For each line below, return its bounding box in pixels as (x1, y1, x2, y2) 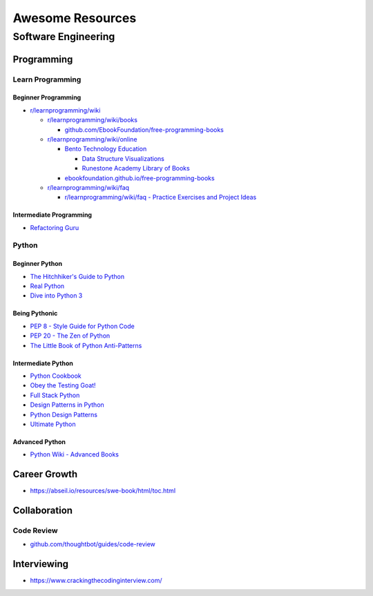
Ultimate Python (30, 420, 76, 428)
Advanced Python (12, 437, 66, 445)
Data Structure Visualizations (82, 154, 165, 162)
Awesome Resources (12, 10, 137, 26)
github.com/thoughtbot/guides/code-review (30, 540, 155, 548)
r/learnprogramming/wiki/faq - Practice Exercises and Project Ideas (64, 193, 257, 202)
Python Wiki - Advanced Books (30, 450, 119, 459)
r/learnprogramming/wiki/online (47, 135, 137, 143)
